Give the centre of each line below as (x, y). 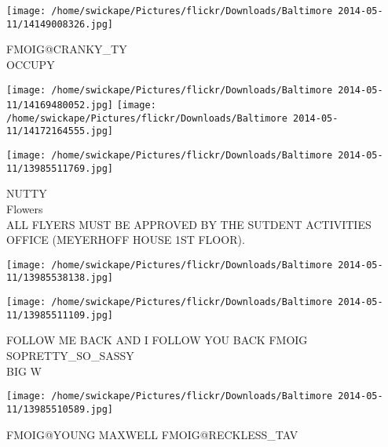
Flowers (25, 209)
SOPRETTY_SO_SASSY (70, 356)
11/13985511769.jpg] (60, 168)
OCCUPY (31, 64)
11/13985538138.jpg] (60, 278)
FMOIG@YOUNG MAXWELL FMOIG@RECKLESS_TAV (152, 434)
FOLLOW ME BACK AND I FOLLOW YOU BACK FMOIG (157, 340)
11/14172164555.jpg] (60, 131)
